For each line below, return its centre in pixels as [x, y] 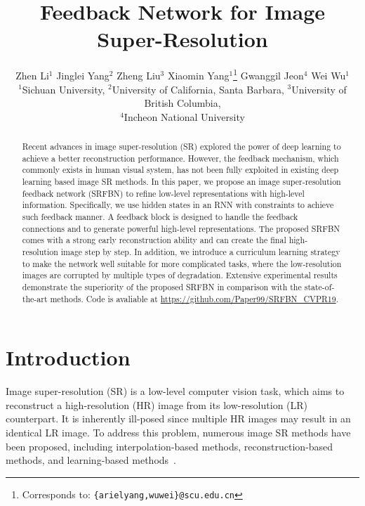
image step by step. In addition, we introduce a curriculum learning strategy [200, 252]
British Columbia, [182, 103]
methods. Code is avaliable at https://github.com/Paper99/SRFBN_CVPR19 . [194, 298]
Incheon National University [184, 116]
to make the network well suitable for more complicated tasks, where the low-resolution [182, 263]
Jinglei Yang [83, 75]
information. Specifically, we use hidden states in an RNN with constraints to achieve [178, 205]
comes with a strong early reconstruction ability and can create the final [154, 240]
